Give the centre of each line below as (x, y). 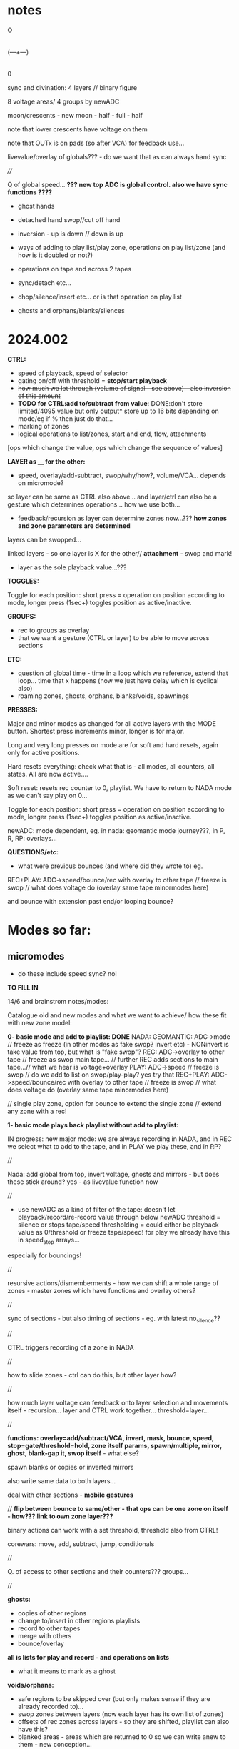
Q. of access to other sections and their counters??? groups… (98, 1572)
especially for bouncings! (45, 1255)
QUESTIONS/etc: (33, 852)
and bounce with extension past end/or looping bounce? (90, 901)
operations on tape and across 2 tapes (75, 269)
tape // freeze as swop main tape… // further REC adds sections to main (113, 1059)
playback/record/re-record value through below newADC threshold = (119, 1217)
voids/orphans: (31, 1685)
